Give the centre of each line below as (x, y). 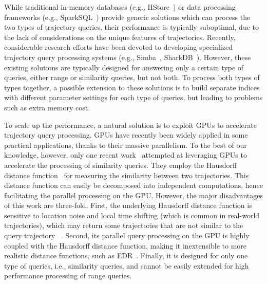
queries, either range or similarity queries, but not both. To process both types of (132, 77)
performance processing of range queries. (68, 276)
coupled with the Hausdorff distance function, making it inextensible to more (126, 245)
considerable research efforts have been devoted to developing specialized (118, 47)
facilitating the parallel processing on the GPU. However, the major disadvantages (133, 195)
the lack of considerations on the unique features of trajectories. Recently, (120, 37)
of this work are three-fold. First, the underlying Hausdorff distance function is (128, 205)
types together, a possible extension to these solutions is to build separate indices (132, 87)
